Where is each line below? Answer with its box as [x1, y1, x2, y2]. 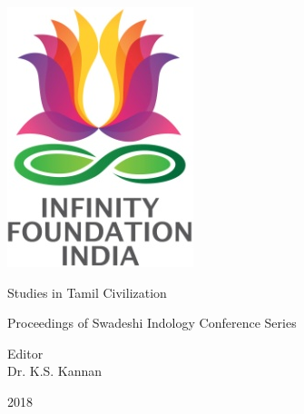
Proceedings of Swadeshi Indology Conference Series [7, 313, 297, 332]
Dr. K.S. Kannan [7, 361, 103, 380]
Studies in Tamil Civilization [7, 282, 167, 301]
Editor [7, 343, 44, 362]
